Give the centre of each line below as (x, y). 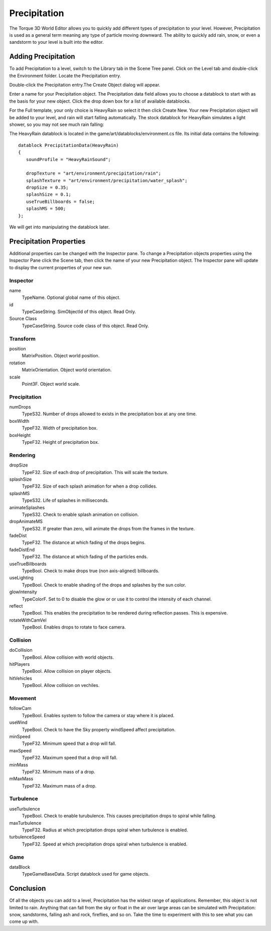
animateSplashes (27, 507)
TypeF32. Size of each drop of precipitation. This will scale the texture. (95, 472)
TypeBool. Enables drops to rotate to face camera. (74, 627)
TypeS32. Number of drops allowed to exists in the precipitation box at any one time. (109, 414)
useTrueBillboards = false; (60, 202)
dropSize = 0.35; (47, 188)
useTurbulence (25, 809)
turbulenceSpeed (27, 837)
